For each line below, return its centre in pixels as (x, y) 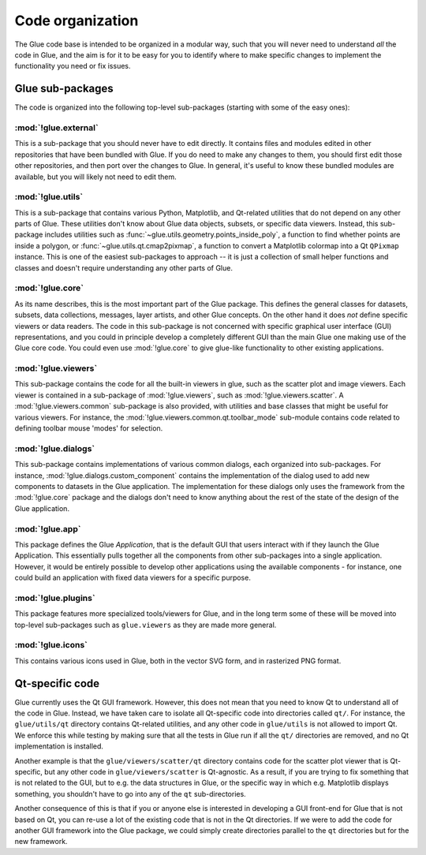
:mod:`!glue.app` (48, 528)
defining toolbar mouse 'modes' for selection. (89, 428)
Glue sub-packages (64, 89)
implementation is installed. (59, 746)
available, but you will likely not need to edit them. (95, 177)
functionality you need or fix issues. (73, 66)
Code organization (77, 21)
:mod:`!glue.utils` (49, 197)
